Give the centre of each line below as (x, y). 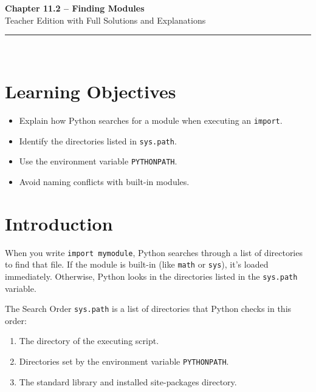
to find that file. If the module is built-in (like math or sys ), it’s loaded (137, 264)
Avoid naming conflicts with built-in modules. (104, 181)
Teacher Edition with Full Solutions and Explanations (105, 20)
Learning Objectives (91, 91)
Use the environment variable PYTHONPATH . (98, 161)
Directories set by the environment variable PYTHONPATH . (124, 361)
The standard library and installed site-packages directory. (128, 381)
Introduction (59, 223)
